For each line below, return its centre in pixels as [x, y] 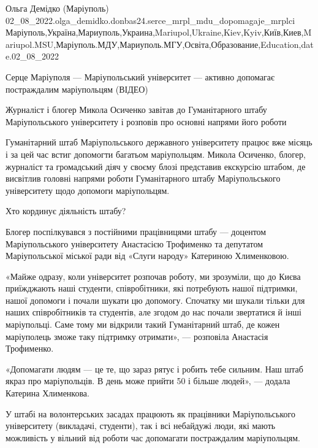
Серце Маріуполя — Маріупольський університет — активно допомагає [140, 76]
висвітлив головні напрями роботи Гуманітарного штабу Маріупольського [143, 178]
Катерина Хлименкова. [47, 393]
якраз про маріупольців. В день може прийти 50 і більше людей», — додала [148, 381]
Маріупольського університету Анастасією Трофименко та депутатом [134, 243]
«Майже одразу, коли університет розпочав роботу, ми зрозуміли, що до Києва [153, 276]
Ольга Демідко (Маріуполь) [57, 8]
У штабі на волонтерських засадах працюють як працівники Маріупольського [150, 413]
